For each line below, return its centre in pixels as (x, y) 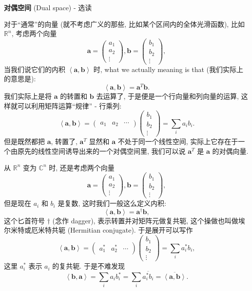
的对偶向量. (230, 151)
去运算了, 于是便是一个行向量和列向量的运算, (167, 96)
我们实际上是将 (28, 96)
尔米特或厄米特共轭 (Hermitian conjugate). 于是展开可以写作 (98, 230)
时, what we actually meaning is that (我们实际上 (168, 69)
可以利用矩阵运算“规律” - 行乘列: (69, 105)
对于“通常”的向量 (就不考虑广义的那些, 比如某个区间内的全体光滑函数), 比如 (124, 24)
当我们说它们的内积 (35, 69)
